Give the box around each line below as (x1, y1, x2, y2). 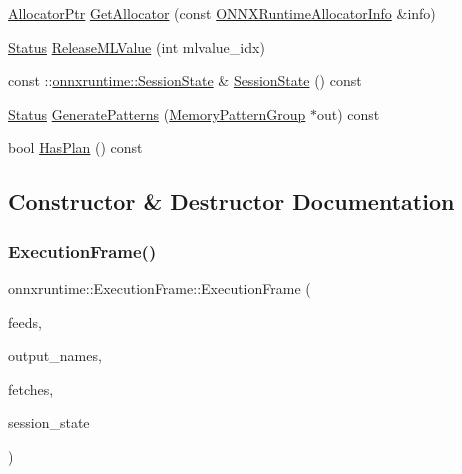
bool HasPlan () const (8, 137, 143, 158)
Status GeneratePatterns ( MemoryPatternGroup (8, 103, 306, 124)
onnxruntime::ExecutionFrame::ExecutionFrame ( (8, 277, 311, 298)
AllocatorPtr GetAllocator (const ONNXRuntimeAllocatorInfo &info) (8, 3, 436, 23)
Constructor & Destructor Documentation (8, 186, 455, 217)
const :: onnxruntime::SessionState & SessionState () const (8, 70, 362, 91)
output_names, (8, 345, 102, 366)
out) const (317, 103, 380, 124)
